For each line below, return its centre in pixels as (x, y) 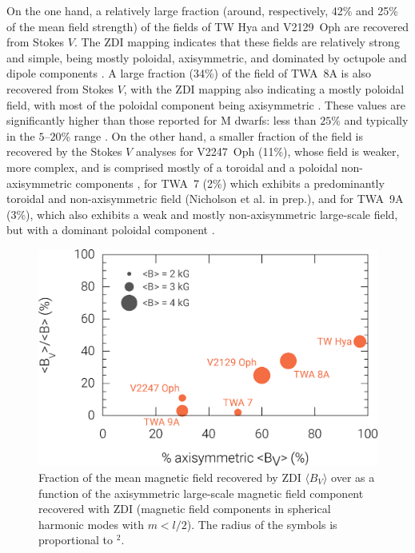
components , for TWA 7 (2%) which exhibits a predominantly (230, 183)
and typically (376, 120)
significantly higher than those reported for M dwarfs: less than (162, 120)
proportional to (76, 540)
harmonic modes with (91, 524)
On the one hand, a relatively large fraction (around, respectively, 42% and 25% (202, 10)
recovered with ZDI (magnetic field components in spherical (185, 509)
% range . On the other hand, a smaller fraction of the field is (212, 135)
